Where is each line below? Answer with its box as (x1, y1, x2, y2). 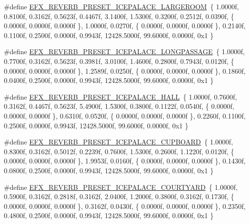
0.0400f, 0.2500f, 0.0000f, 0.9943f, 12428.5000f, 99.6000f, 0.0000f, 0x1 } (4, 75, 214, 85)
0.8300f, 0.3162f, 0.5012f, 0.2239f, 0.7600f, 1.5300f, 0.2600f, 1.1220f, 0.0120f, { (4, 146, 234, 156)
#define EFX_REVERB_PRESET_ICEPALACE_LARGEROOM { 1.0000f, (4, 1, 239, 11)
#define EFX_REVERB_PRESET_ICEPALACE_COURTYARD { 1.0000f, (4, 182, 238, 192)
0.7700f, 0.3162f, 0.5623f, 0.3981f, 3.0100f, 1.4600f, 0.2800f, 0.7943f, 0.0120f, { (4, 56, 234, 66)
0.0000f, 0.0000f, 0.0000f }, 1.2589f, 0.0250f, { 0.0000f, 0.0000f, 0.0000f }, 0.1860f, (4, 65, 246, 76)
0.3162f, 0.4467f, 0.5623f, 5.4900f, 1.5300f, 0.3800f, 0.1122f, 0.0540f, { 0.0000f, (4, 101, 234, 111)
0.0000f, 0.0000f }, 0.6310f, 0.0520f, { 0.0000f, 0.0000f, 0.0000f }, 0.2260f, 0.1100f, (4, 110, 246, 121)
